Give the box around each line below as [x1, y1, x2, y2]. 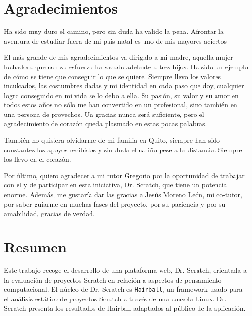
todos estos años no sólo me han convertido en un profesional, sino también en [4, 100, 237, 110]
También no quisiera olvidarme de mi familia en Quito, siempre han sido [4, 135, 220, 145]
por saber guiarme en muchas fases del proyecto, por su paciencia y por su [4, 199, 226, 209]
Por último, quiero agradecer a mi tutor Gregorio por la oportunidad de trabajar [4, 170, 245, 180]
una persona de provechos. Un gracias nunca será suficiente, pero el [4, 109, 204, 119]
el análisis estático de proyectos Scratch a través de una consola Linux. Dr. [4, 293, 227, 303]
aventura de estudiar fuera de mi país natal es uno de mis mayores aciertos [4, 35, 227, 46]
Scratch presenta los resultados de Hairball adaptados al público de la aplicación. [4, 303, 246, 313]
